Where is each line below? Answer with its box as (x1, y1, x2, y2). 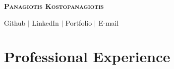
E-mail (98, 17, 119, 28)
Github (4, 17, 26, 28)
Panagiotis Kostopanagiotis (4, 1, 104, 11)
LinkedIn (32, 17, 59, 28)
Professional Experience (4, 46, 171, 67)
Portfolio (65, 17, 92, 28)
